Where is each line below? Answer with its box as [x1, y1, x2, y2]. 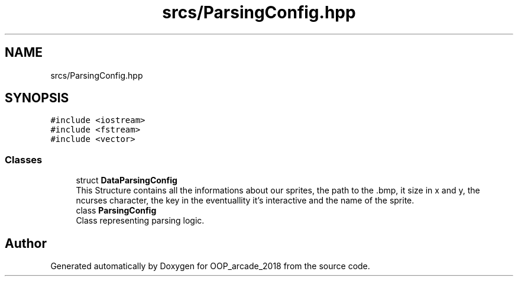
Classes [5, 153, 43, 166]
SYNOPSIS [5, 91, 69, 106]
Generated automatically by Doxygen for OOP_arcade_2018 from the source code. [50, 261, 370, 272]
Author [5, 235, 47, 251]
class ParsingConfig [76, 205, 157, 216]
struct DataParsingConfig [76, 175, 177, 186]
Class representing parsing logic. [76, 215, 205, 226]
